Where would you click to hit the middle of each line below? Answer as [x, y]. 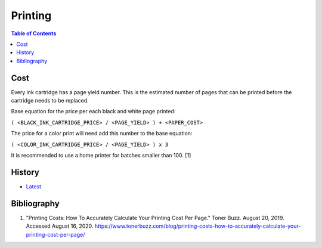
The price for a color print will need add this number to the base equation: [102, 134]
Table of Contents [34, 33]
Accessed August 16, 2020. [60, 226]
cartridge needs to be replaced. [50, 101]
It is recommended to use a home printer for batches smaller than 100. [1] [101, 155]
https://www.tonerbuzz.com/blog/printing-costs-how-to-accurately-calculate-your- [198, 226]
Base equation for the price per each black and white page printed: [93, 111]
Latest [34, 186]
